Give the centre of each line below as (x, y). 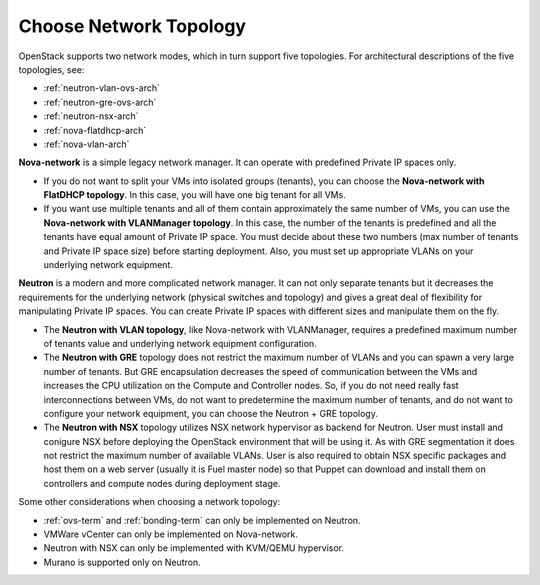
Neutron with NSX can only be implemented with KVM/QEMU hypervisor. (194, 548)
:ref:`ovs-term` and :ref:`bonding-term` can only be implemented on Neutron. (202, 520)
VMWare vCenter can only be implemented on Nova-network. (171, 534)
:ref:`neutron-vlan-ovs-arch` (101, 88)
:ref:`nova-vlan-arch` (86, 144)
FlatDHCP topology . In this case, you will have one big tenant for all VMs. (195, 195)
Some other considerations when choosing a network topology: (149, 502)
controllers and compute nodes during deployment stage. (162, 483)
